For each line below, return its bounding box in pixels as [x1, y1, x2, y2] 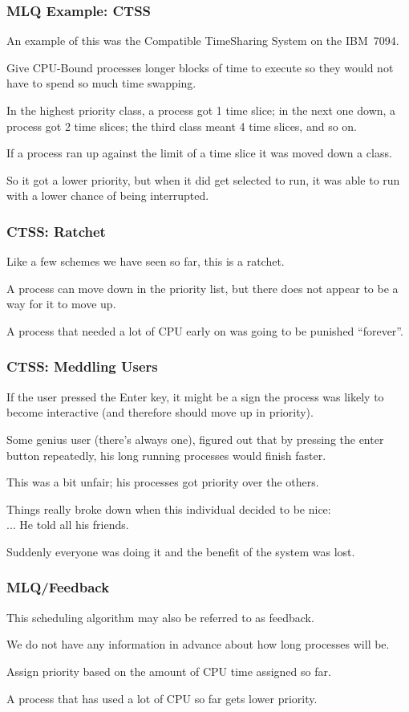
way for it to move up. [6, 295, 116, 312]
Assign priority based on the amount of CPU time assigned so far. [6, 662, 331, 679]
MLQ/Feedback [6, 577, 110, 597]
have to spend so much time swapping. [6, 75, 196, 92]
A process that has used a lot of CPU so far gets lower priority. [6, 690, 318, 706]
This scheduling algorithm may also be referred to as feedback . [6, 608, 314, 625]
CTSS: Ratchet [6, 221, 106, 241]
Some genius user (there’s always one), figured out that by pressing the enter [6, 430, 384, 447]
